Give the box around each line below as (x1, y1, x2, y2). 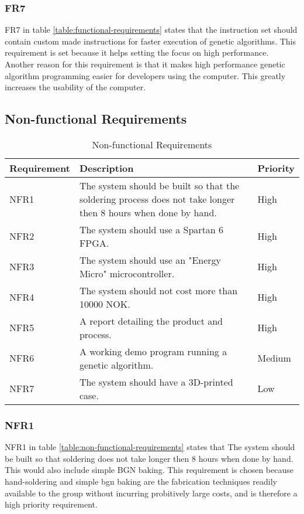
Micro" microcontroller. (79, 266, 175, 280)
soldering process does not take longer (79, 192, 235, 206)
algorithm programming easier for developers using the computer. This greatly (5, 69, 286, 81)
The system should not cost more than (79, 283, 238, 297)
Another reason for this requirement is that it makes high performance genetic (5, 58, 285, 70)
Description (79, 161, 134, 175)
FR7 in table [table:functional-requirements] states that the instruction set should (5, 23, 298, 36)
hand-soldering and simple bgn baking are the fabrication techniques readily (5, 475, 277, 487)
